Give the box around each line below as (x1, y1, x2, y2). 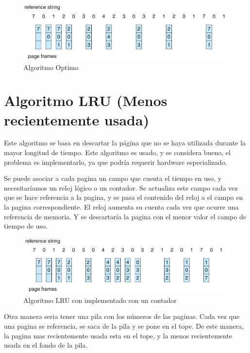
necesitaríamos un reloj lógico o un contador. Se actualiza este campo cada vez (4, 182, 238, 193)
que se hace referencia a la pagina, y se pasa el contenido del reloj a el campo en (4, 192, 243, 202)
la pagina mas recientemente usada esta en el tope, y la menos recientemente (4, 330, 233, 340)
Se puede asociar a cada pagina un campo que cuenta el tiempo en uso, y (4, 173, 222, 183)
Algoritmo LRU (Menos (4, 90, 167, 110)
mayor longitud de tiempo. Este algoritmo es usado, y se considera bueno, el (4, 147, 231, 158)
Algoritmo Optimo (23, 62, 79, 72)
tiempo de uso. (4, 221, 48, 231)
